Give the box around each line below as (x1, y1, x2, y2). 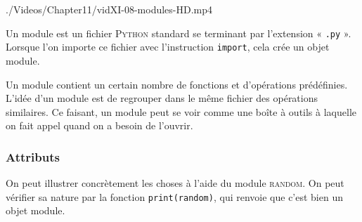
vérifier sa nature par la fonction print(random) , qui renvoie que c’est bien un (6, 189, 343, 204)
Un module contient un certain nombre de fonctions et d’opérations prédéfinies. (6, 77, 348, 91)
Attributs (6, 148, 60, 165)
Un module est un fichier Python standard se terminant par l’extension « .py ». (6, 25, 351, 40)
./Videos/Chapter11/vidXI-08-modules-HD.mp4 (6, 2, 213, 16)
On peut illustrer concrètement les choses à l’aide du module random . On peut (6, 176, 344, 190)
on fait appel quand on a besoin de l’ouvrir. (6, 118, 193, 133)
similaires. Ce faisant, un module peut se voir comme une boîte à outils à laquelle (6, 104, 356, 119)
